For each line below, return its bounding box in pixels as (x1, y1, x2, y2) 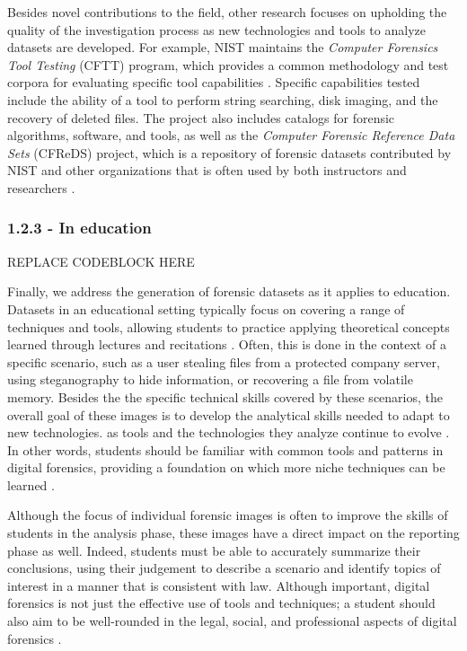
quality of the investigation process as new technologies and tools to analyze (7, 20, 426, 39)
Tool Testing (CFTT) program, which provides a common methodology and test (7, 55, 449, 74)
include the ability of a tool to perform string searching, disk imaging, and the (7, 90, 438, 109)
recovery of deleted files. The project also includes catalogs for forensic (7, 108, 395, 127)
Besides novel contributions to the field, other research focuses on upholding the (7, 3, 447, 21)
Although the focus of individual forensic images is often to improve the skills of (7, 506, 448, 524)
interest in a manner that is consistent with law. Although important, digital (7, 576, 430, 594)
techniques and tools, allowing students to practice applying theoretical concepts (7, 317, 450, 336)
